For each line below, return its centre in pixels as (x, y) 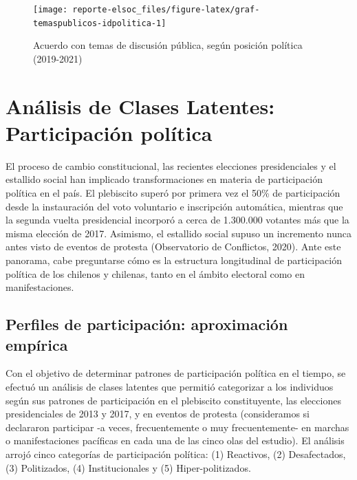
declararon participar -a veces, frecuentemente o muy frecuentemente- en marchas (177, 427)
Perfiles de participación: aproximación (147, 324)
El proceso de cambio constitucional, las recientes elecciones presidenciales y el (171, 165)
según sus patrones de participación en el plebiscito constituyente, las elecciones (173, 400)
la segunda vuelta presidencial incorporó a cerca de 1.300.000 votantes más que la (177, 220)
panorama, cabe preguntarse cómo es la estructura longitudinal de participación (174, 260)
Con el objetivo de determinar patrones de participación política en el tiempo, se (176, 373)
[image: (51, 10)
